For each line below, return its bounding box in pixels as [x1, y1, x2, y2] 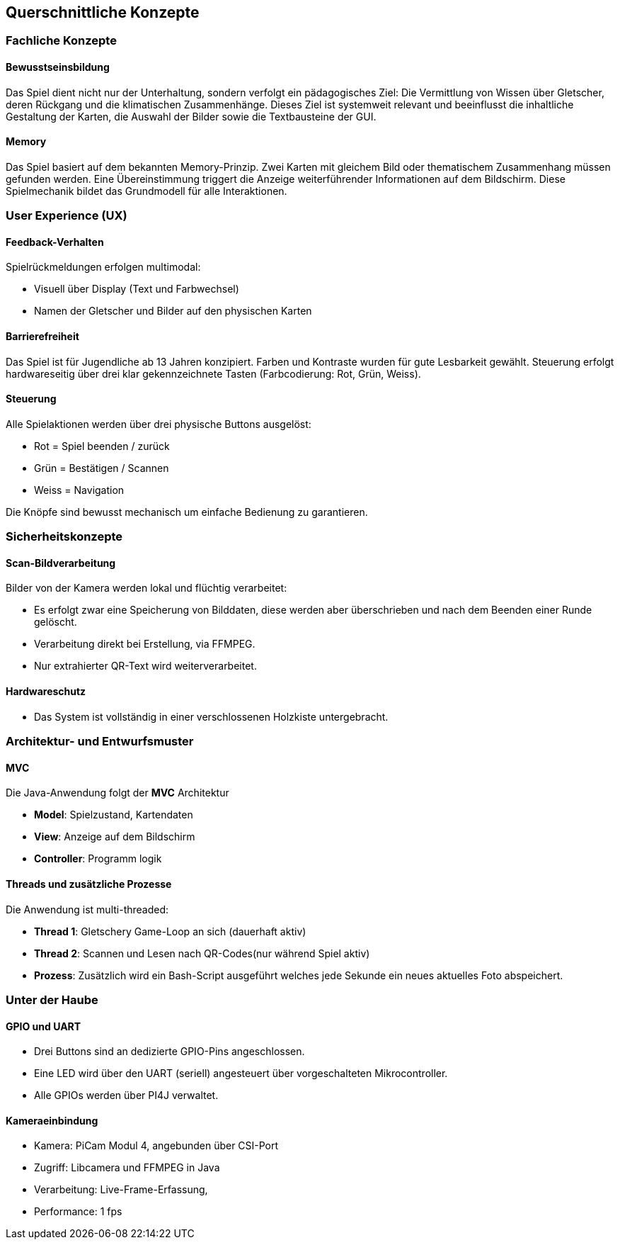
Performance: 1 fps [34, 1205, 122, 1218]
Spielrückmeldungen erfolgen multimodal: [6, 261, 201, 274]
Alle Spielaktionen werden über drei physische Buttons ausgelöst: [6, 417, 311, 430]
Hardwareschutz [6, 685, 86, 698]
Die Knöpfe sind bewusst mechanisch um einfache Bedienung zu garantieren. [6, 505, 368, 518]
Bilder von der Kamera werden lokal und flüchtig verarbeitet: [6, 582, 287, 595]
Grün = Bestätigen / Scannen [34, 461, 169, 474]
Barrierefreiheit [6, 330, 79, 343]
